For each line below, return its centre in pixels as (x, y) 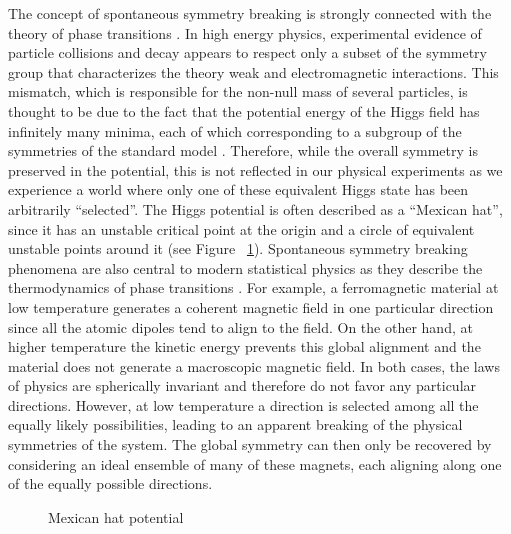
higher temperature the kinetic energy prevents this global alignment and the (244, 346)
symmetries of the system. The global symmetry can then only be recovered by (250, 444)
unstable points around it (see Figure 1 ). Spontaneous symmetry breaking (238, 248)
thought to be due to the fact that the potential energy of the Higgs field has (244, 110)
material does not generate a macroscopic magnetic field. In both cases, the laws (254, 365)
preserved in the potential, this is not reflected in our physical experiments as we (255, 169)
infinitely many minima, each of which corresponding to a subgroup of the (235, 130)
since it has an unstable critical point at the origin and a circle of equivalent (241, 228)
